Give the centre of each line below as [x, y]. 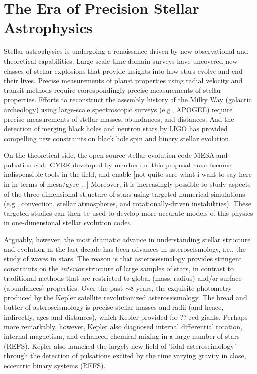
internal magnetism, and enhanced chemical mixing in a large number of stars [122, 336]
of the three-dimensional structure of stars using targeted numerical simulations [125, 193]
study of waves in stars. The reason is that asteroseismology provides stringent [123, 259]
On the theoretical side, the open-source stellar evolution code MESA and [116, 155]
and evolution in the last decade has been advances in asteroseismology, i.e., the [125, 249]
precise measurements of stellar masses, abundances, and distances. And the [119, 119]
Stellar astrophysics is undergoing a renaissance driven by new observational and [126, 51]
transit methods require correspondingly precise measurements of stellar [113, 90]
